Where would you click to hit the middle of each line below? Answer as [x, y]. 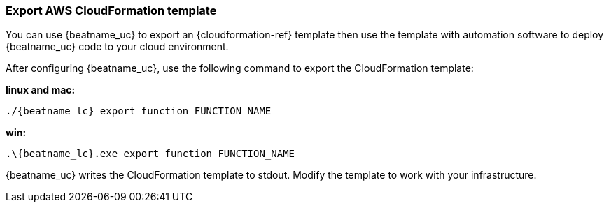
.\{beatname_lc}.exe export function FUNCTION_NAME [150, 154]
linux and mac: [41, 90]
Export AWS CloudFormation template [111, 10]
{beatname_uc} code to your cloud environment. [117, 47]
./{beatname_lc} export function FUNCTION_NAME [139, 111]
